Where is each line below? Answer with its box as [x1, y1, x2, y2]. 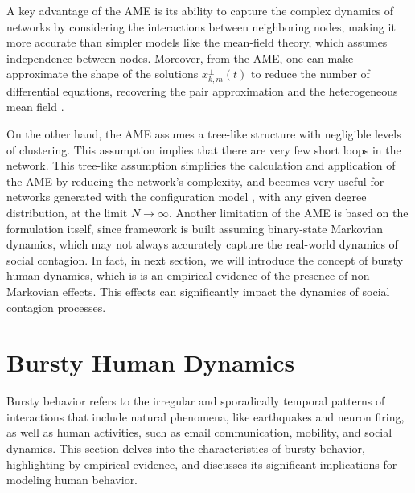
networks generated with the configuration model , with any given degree [6, 188, 367, 205]
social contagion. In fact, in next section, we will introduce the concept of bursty [6, 251, 404, 268]
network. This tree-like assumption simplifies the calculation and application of [6, 157, 396, 174]
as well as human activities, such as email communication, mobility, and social [6, 424, 392, 441]
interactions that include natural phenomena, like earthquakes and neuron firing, [6, 408, 405, 425]
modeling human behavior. [6, 471, 138, 488]
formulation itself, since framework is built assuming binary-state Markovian [6, 220, 384, 236]
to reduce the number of [251, 65, 370, 82]
